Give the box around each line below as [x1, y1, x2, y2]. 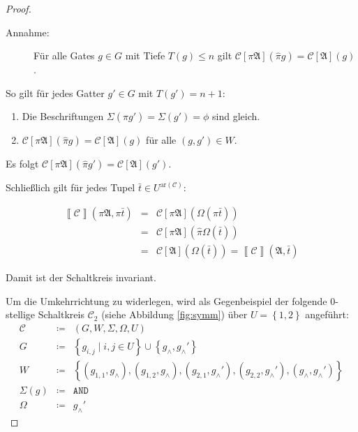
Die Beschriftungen [22, 109, 104, 124]
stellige [6, 307, 36, 322]
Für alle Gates [33, 48, 95, 63]
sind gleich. [212, 109, 260, 124]
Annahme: [6, 24, 50, 39]
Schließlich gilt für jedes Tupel [6, 180, 135, 195]
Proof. [6, 1, 31, 15]
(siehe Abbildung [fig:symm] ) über [101, 307, 248, 322]
